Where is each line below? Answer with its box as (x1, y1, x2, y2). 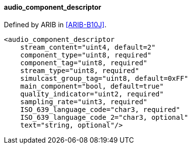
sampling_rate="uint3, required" (20, 97, 148, 106)
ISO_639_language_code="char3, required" (20, 105, 180, 113)
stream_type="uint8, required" (20, 66, 139, 74)
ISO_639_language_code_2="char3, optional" (20, 113, 189, 121)
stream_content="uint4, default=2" (20, 43, 156, 51)
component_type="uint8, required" (20, 51, 152, 59)
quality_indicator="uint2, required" (20, 90, 164, 98)
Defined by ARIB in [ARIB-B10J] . (4, 20, 106, 29)
